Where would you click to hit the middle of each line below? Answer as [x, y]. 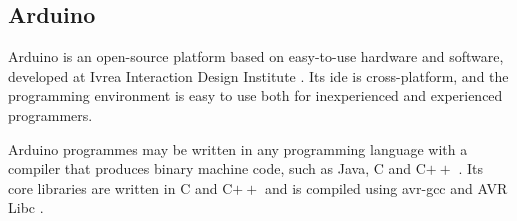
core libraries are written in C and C [120, 187]
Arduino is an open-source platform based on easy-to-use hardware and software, [256, 56]
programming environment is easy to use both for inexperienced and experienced [255, 95]
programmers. [50, 114]
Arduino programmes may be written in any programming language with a [238, 148]
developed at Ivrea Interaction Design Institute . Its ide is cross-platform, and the [258, 75]
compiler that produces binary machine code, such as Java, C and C [217, 168]
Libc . [26, 207]
